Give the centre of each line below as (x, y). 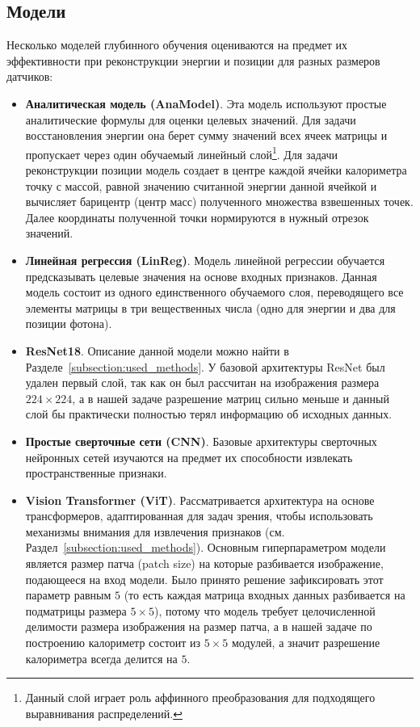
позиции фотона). (69, 324)
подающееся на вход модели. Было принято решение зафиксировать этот (204, 579)
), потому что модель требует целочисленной (265, 610)
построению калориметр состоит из (113, 643)
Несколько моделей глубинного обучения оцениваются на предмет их (177, 45)
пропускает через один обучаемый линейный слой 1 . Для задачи (181, 153)
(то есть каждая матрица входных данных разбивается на (265, 595)
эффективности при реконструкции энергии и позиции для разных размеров (193, 60)
